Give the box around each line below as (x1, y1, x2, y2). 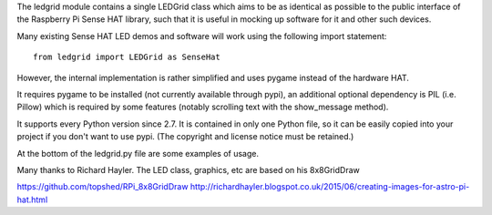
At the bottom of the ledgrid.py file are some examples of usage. (16, 148, 260, 159)
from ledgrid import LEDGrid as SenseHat (33, 52, 220, 63)
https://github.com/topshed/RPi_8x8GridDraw (16, 181, 189, 192)
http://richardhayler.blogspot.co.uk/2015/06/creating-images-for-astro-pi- (190, 181, 470, 192)
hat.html (16, 194, 48, 205)
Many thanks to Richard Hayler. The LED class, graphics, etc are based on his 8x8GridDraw (16, 164, 360, 175)
